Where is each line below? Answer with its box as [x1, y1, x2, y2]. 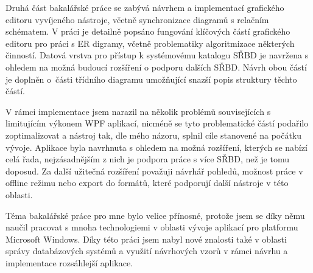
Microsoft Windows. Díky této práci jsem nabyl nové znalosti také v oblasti [5, 232, 287, 245]
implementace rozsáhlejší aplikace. [5, 256, 133, 269]
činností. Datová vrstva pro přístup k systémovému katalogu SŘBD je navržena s [5, 49, 309, 61]
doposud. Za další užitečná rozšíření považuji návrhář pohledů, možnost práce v [5, 164, 303, 177]
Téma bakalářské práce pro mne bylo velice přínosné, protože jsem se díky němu [5, 209, 305, 221]
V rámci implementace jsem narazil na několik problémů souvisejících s [5, 105, 271, 117]
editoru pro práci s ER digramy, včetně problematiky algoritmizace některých [5, 36, 295, 49]
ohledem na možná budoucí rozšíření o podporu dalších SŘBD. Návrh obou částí [5, 60, 307, 73]
